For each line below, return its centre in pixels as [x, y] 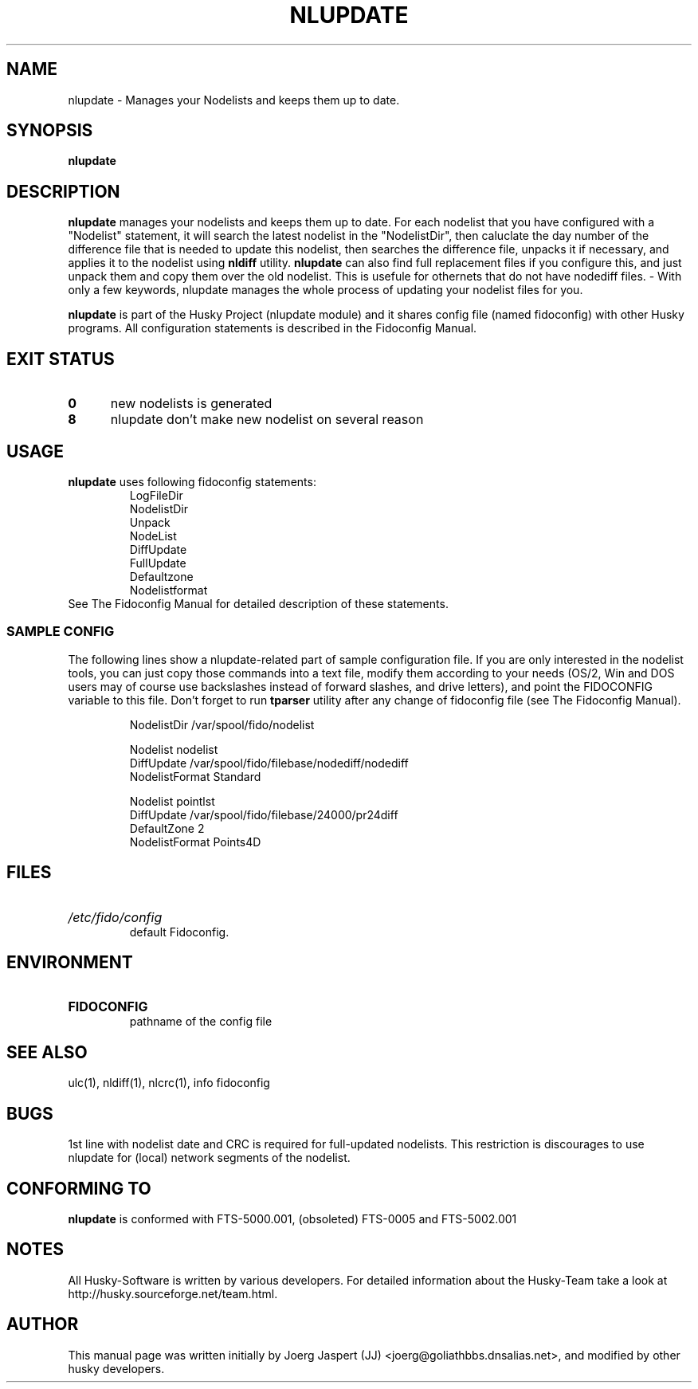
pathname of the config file [201, 1022]
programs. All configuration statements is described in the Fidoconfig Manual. [273, 328]
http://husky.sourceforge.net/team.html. [173, 1293]
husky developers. [116, 1368]
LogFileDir [156, 495]
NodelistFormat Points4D [195, 842]
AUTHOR [43, 1324]
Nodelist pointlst [172, 801]
